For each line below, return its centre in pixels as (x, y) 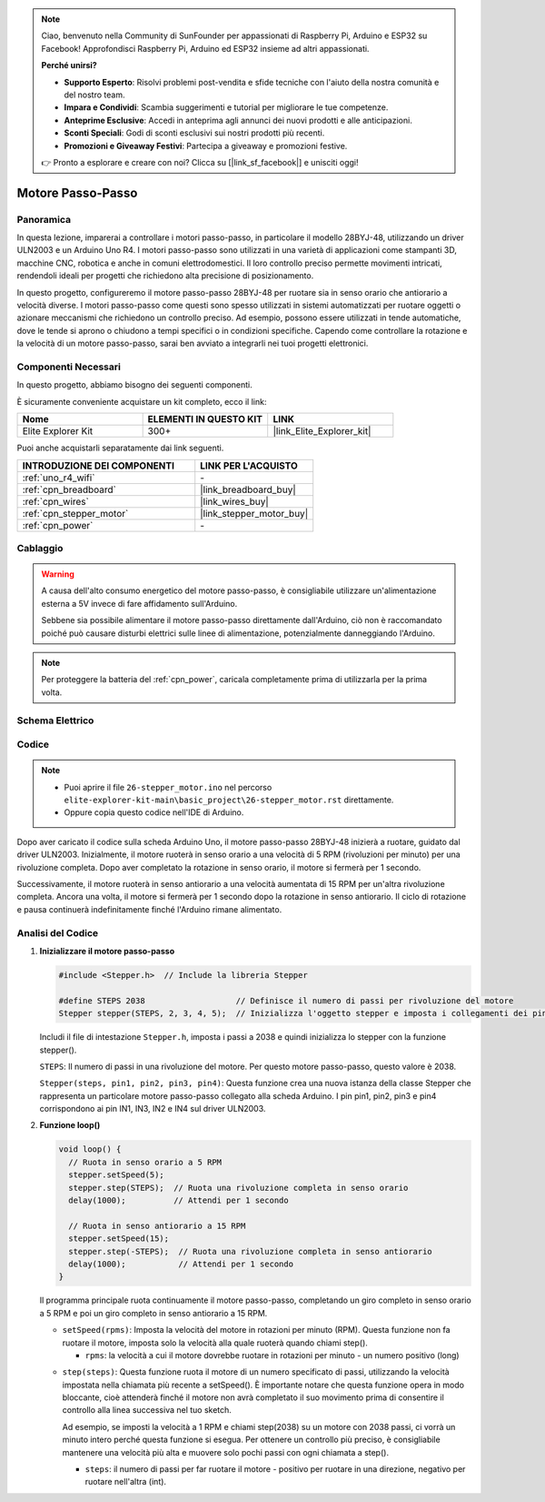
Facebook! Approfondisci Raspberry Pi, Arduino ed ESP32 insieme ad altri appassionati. (205, 48)
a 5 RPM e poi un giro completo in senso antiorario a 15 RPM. (154, 1313)
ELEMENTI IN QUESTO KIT (205, 419)
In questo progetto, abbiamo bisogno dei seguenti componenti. (135, 385)
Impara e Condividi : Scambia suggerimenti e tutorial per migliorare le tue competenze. (226, 107)
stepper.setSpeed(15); (119, 1239)
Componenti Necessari (69, 367)
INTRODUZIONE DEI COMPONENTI (98, 466)
